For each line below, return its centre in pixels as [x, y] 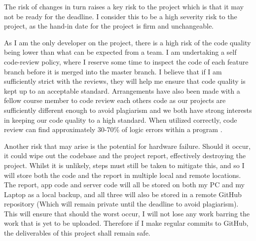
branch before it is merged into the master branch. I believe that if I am [113, 71]
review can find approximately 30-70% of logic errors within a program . [113, 129]
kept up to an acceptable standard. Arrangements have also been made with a [122, 90]
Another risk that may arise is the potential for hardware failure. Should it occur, [127, 146]
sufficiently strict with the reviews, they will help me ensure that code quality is [125, 81]
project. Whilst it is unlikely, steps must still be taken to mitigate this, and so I [124, 165]
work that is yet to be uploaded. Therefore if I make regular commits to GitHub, [126, 223]
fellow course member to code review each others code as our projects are [115, 100]
